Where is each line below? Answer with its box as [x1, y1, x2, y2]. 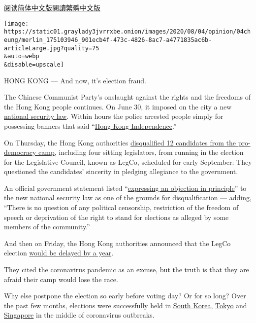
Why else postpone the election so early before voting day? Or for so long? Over [4, 290, 246, 301]
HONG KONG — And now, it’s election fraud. [4, 75, 146, 85]
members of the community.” [4, 221, 90, 232]
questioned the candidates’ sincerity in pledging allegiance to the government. [4, 166, 238, 177]
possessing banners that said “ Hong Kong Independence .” [4, 120, 177, 131]
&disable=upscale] [4, 61, 64, 68]
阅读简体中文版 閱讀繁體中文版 [4, 2, 100, 12]
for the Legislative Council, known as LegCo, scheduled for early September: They [4, 156, 252, 167]
